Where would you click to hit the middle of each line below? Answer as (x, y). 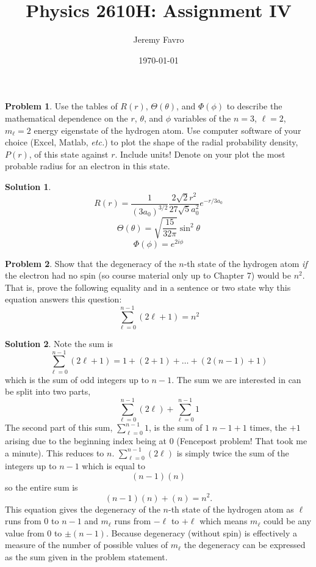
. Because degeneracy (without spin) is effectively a (202, 532)
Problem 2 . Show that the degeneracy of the (91, 263)
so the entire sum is (41, 487)
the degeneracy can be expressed (245, 545)
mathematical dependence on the (66, 118)
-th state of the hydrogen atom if (246, 263)
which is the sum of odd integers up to (77, 379)
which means (224, 521)
